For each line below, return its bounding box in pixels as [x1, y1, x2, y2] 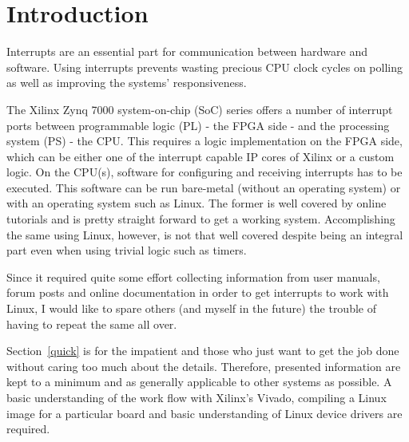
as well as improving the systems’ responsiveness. [6, 74, 247, 91]
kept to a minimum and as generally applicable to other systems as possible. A [6, 373, 392, 390]
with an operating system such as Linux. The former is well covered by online [6, 195, 387, 211]
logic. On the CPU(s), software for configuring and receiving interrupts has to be [6, 164, 403, 180]
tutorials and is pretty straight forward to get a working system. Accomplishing [6, 211, 395, 227]
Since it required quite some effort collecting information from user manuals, [6, 268, 380, 285]
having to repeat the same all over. [6, 315, 177, 332]
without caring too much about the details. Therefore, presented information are [6, 357, 401, 374]
